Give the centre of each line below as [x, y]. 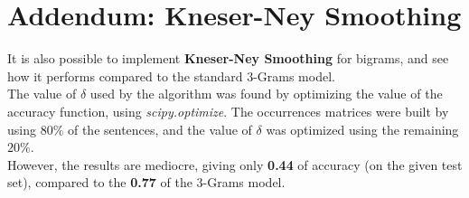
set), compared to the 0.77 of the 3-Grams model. [146, 182]
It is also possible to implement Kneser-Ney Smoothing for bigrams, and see [228, 58]
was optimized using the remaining [362, 129]
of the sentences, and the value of [159, 129]
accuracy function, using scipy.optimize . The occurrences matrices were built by [228, 111]
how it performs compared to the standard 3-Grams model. [171, 75]
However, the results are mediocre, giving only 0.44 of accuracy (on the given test [235, 164]
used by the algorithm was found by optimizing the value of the [266, 94]
